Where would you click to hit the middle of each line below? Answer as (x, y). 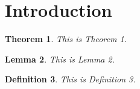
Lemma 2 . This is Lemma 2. (60, 59)
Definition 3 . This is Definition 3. (70, 79)
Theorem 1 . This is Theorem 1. (66, 39)
